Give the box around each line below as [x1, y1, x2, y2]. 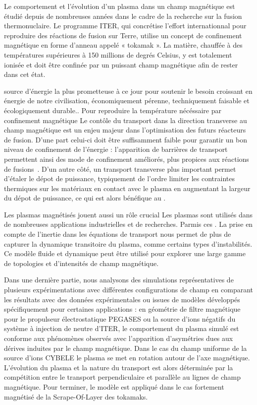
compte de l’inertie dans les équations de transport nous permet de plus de [4, 229, 231, 239]
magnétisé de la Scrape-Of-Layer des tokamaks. [4, 391, 148, 402]
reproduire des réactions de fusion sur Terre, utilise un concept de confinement [4, 30, 242, 40]
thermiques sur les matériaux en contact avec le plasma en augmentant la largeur [4, 183, 251, 193]
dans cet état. [4, 69, 46, 79]
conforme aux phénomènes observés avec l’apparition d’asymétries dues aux [4, 333, 233, 343]
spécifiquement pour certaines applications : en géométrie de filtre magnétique [4, 304, 241, 314]
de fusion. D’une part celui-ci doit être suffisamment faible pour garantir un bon [4, 134, 248, 144]
